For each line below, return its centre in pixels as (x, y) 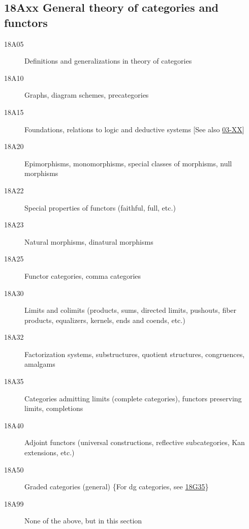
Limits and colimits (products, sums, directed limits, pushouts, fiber (131, 310)
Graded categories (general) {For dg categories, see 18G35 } (117, 487)
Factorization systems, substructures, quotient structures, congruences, (135, 354)
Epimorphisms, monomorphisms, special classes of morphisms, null (128, 163)
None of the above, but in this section (83, 521)
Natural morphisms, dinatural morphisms (89, 241)
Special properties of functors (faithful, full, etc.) (100, 207)
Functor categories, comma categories (83, 275)
